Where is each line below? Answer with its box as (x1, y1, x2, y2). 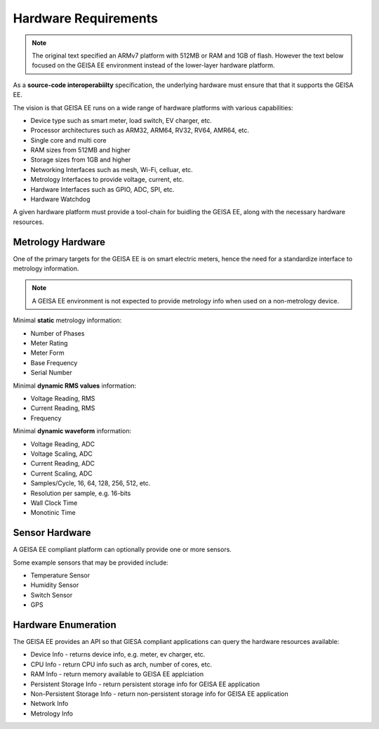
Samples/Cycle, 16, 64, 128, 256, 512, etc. (30, 479, 151, 487)
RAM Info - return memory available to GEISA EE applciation (30, 670, 204, 678)
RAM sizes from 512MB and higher (30, 146, 131, 155)
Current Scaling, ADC (30, 469, 93, 478)
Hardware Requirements (13, 11, 158, 26)
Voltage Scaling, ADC (30, 449, 93, 458)
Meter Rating (30, 339, 68, 348)
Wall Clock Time (30, 499, 78, 507)
